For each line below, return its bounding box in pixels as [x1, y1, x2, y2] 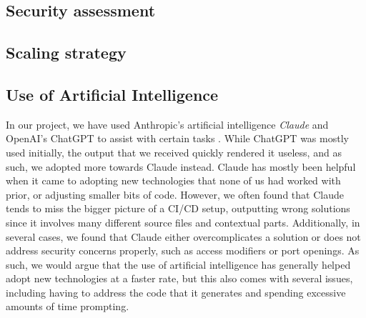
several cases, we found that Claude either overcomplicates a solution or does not [6, 229, 361, 244]
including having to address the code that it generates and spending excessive [6, 284, 346, 299]
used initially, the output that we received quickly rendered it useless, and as [6, 144, 342, 159]
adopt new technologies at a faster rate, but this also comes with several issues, [6, 271, 353, 286]
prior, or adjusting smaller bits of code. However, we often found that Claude [6, 187, 344, 202]
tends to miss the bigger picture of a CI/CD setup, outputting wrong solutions [6, 201, 350, 216]
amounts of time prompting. [6, 299, 129, 314]
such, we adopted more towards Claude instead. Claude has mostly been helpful [6, 159, 356, 174]
